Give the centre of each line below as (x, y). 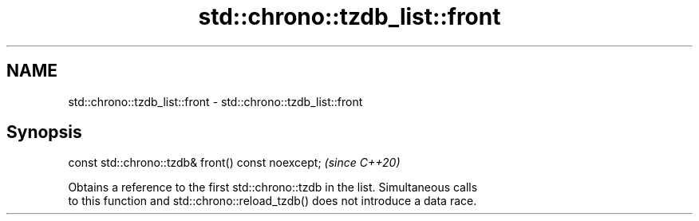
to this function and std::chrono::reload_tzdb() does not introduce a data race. (272, 201)
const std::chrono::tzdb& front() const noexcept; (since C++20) (234, 163)
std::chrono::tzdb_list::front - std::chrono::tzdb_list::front (215, 101)
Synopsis (44, 132)
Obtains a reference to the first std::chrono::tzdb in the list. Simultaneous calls (273, 187)
